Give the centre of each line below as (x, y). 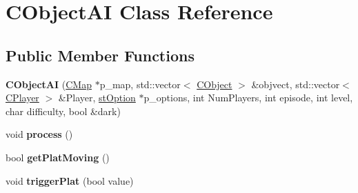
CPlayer (22, 98)
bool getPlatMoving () (58, 157)
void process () (39, 134)
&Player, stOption (97, 98)
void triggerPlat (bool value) (70, 180)
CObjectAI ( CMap (49, 84)
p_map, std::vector (140, 84)
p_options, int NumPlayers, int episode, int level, (248, 98)
